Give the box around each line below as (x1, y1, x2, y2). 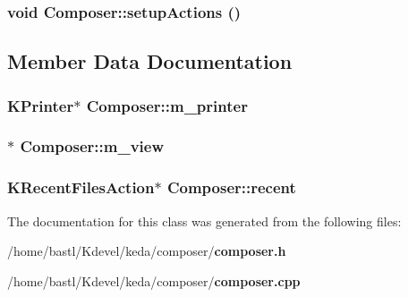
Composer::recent (166, 176, 296, 199)
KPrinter (7, 94, 74, 116)
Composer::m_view (20, 135, 165, 157)
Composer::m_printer (86, 94, 248, 116)
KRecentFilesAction (7, 176, 155, 199)
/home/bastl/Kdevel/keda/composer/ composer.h (7, 242, 286, 260)
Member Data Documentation (7, 47, 293, 75)
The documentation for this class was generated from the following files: (7, 211, 402, 230)
